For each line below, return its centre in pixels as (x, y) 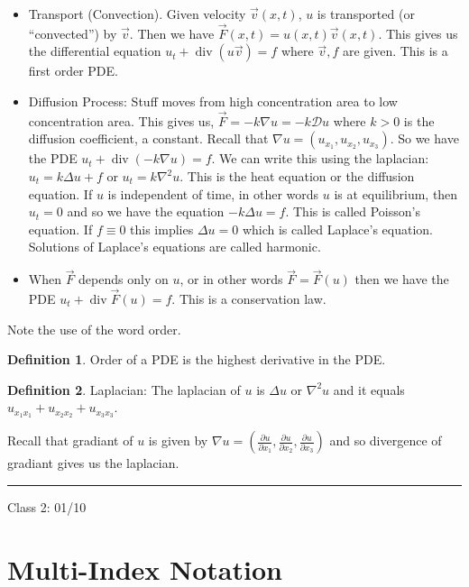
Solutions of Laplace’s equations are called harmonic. (175, 247)
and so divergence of (386, 440)
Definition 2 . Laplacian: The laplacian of (124, 389)
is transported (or (366, 14)
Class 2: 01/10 (47, 506)
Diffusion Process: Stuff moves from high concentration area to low (213, 101)
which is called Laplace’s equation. (338, 229)
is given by (178, 440)
